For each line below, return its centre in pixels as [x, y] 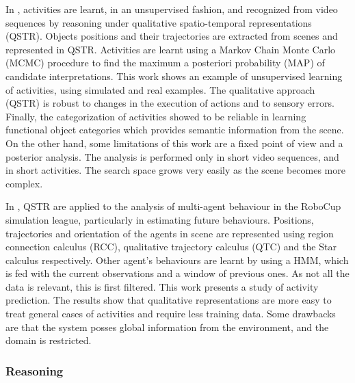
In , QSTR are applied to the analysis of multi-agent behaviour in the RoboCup [173, 206]
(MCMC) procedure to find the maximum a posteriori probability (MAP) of [165, 63]
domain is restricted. [49, 340]
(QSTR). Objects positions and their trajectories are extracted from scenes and [172, 36]
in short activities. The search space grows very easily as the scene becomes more [175, 170]
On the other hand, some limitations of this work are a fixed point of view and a [174, 143]
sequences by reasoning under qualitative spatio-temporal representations [159, 22]
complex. [24, 183]
